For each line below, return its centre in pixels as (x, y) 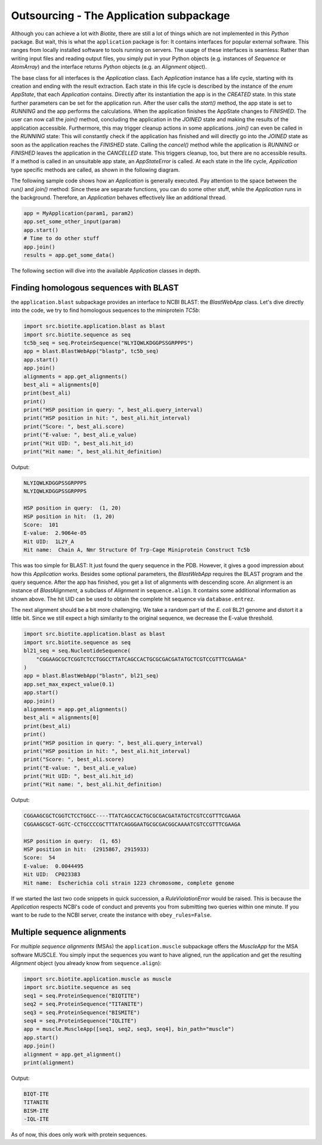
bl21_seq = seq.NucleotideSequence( (77, 651)
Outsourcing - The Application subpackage (120, 16)
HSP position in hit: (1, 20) (69, 516)
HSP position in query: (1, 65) (72, 841)
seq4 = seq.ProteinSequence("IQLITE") (80, 1021)
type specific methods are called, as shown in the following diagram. (95, 170)
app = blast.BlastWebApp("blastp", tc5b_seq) (91, 351)
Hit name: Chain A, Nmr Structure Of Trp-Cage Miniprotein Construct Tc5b (137, 550)
